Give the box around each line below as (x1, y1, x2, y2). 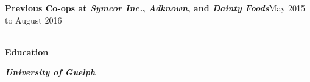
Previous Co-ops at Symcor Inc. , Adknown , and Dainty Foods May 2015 (5, 2, 306, 14)
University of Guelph (5, 66, 96, 78)
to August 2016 (5, 13, 62, 26)
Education (5, 45, 49, 58)
